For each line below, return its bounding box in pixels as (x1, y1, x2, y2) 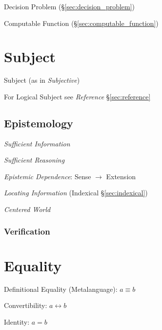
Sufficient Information (4, 138, 70, 148)
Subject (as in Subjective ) (4, 75, 80, 85)
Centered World (4, 204, 51, 214)
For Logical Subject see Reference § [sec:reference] (4, 91, 151, 101)
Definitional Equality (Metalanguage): (4, 283, 118, 294)
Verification (4, 225, 50, 237)
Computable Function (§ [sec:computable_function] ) (4, 18, 159, 28)
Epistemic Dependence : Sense (4, 171, 91, 181)
